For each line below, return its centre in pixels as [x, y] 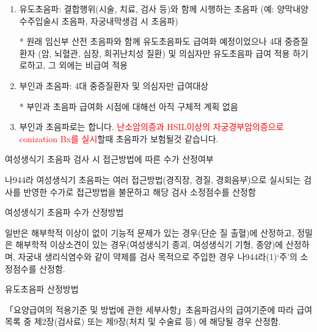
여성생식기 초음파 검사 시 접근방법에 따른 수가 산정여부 [109, 159]
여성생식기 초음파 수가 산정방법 [64, 212]
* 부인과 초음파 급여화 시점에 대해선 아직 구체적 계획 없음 [129, 106]
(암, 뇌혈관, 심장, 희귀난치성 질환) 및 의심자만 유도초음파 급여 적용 [164, 53]
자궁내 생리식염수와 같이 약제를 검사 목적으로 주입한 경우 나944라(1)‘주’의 [158, 256]
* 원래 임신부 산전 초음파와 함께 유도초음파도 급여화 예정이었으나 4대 [151, 41]
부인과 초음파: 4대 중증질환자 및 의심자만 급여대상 [114, 85]
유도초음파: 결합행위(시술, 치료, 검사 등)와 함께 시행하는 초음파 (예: [147, 9]
